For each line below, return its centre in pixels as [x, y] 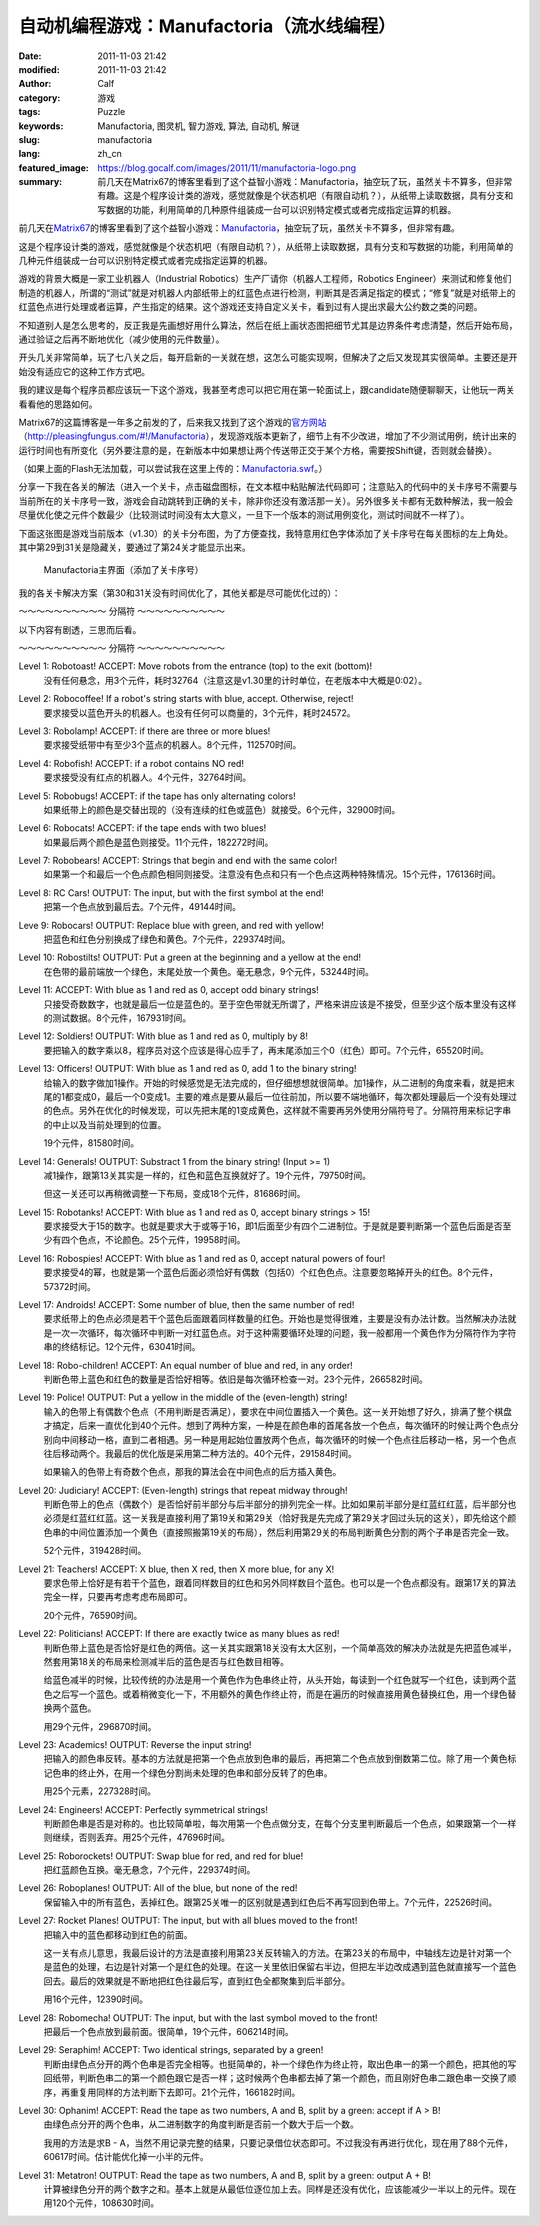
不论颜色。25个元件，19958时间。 [175, 1240]
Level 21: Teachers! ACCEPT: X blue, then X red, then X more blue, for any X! [176, 1569]
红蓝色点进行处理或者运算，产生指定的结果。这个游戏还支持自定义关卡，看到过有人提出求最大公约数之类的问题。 [250, 307]
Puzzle [111, 112]
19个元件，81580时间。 [91, 1143]
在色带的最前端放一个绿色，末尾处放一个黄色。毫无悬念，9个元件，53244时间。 [209, 971]
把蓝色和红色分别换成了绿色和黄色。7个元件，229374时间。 [167, 939]
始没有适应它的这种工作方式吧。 [84, 371]
